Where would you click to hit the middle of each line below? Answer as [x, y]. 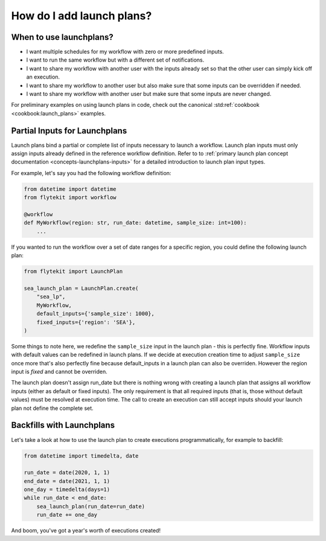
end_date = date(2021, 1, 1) [67, 481]
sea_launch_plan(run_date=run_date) [91, 506]
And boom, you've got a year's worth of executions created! [86, 531]
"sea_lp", [51, 297]
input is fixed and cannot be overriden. [59, 372]
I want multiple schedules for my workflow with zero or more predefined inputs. [125, 52]
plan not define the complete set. [52, 408]
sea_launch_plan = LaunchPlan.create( [81, 288]
